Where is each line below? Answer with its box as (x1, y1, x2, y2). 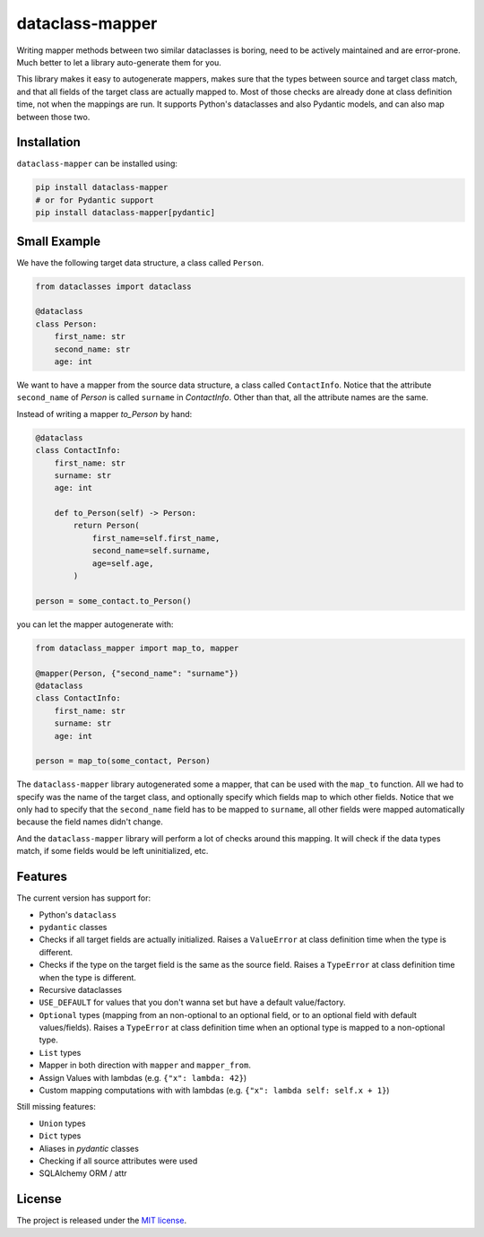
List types (39, 1047, 82, 1058)
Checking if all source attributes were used (39, 1155, 198, 1166)
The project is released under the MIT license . (16, 1215, 187, 1226)
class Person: (35, 318, 98, 329)
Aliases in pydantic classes (39, 1143, 139, 1154)
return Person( (73, 520, 141, 531)
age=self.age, (91, 558, 154, 569)
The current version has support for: (16, 893, 151, 903)
